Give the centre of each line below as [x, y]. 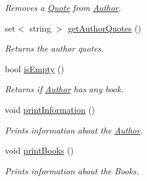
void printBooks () [39, 150]
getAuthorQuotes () [104, 28]
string [40, 28]
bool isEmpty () [35, 68]
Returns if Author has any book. [64, 89]
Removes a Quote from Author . [63, 7]
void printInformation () [50, 109]
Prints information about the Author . [74, 130]
